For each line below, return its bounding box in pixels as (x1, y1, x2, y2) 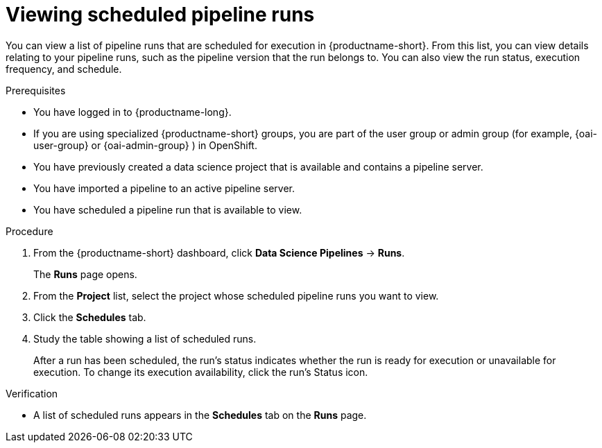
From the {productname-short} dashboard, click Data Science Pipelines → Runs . (33, 246, 405, 259)
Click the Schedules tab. (33, 311, 146, 323)
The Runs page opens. (33, 268, 137, 280)
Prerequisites (6, 84, 66, 96)
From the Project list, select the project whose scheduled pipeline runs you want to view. (33, 289, 439, 302)
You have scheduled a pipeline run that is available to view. (33, 203, 302, 216)
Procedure (6, 225, 53, 237)
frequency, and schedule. (6, 62, 122, 75)
